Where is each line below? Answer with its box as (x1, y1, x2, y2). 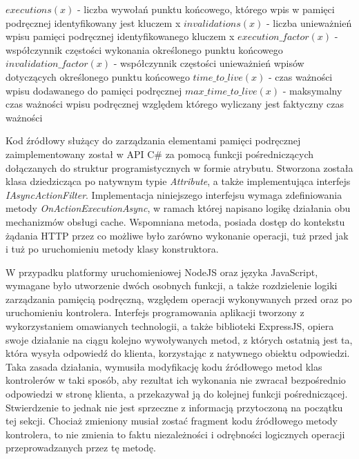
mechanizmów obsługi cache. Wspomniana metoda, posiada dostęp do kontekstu (6, 214, 345, 228)
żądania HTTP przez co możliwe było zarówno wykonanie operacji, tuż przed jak (6, 228, 349, 242)
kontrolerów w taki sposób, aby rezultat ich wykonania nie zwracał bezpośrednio (6, 373, 346, 387)
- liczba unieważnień (266, 15, 352, 30)
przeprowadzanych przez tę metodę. (6, 440, 156, 455)
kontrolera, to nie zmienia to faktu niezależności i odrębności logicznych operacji (6, 427, 345, 441)
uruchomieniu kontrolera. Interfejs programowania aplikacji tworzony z (6, 305, 304, 320)
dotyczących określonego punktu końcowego (6, 69, 190, 84)
